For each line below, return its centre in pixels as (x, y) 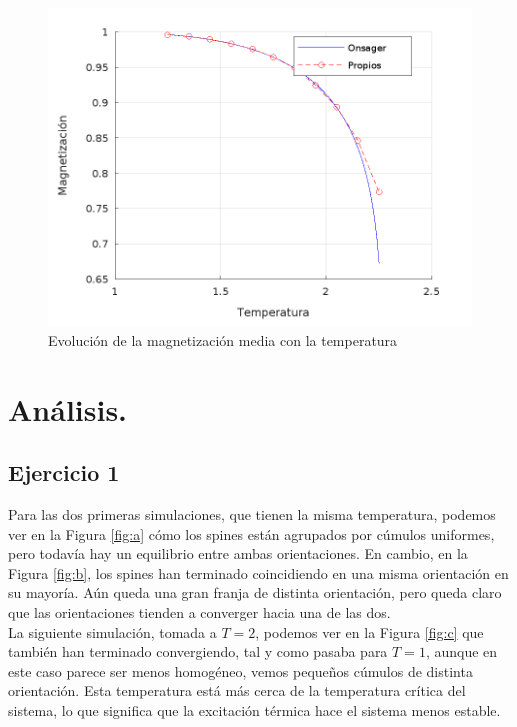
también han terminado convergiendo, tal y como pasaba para (198, 651)
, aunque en (461, 651)
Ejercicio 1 (64, 472)
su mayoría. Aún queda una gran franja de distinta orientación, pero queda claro (255, 592)
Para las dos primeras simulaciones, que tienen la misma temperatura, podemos (252, 514)
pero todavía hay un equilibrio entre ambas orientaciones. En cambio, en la (238, 553)
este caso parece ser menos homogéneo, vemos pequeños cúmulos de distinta (240, 670)
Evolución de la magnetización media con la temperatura (223, 339)
